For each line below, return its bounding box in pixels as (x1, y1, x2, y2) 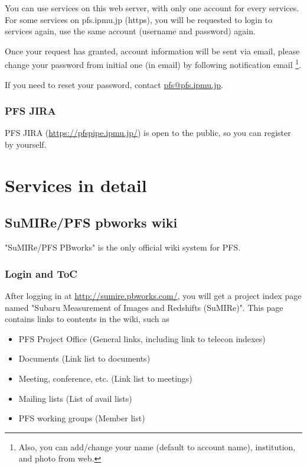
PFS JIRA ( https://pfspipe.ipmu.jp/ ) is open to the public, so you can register (5, 126, 291, 139)
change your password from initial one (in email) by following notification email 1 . (5, 57, 301, 71)
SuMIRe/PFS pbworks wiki (5, 213, 178, 232)
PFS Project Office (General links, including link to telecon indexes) (18, 332, 266, 344)
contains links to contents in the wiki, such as (5, 313, 169, 325)
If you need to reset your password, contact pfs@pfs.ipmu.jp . (5, 78, 223, 90)
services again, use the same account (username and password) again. (5, 25, 256, 37)
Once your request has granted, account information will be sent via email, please (5, 44, 300, 57)
